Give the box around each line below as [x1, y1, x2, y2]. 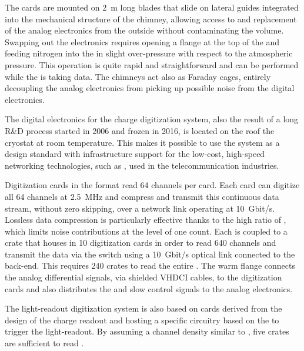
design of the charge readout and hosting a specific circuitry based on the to [5, 313, 279, 326]
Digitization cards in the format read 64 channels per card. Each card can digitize [5, 179, 300, 191]
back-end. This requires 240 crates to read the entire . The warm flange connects [5, 259, 295, 272]
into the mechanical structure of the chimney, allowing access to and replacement [5, 12, 297, 25]
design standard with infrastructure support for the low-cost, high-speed [5, 148, 265, 160]
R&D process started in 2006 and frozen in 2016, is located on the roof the [5, 124, 275, 136]
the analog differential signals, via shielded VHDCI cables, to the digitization [5, 271, 282, 283]
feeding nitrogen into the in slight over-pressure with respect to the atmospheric [5, 47, 293, 59]
